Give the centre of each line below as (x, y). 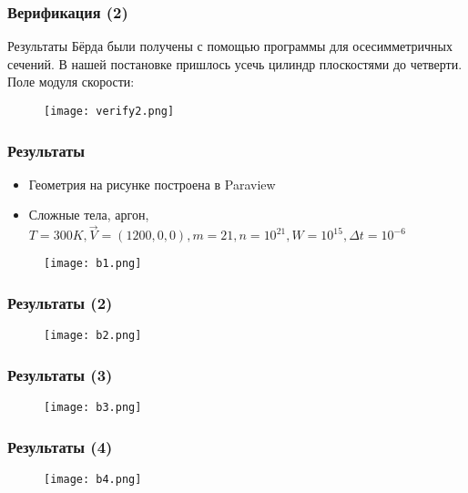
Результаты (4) (60, 446)
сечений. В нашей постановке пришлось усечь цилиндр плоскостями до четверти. (235, 63)
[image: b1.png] (93, 264)
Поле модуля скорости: (71, 82)
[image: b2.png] (93, 336)
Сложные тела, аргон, (89, 215)
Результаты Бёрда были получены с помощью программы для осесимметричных (230, 46)
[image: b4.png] (93, 479)
